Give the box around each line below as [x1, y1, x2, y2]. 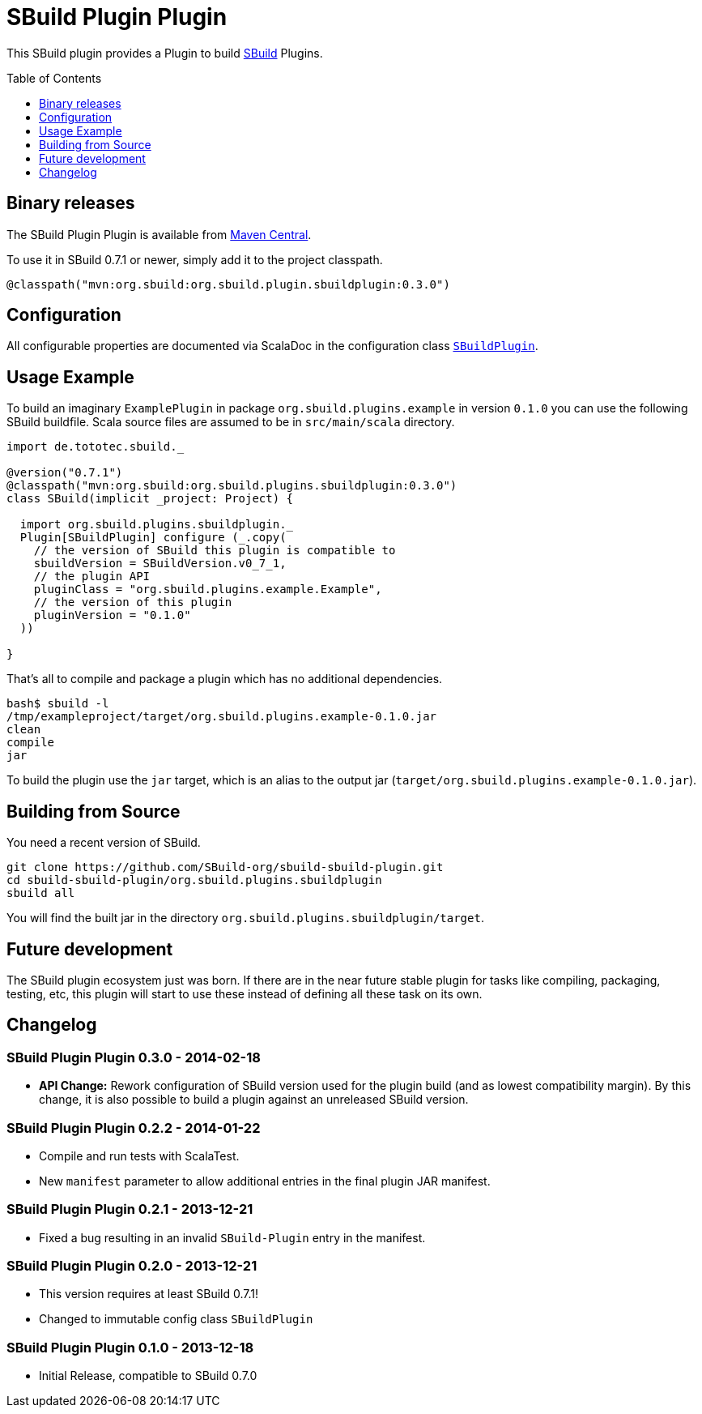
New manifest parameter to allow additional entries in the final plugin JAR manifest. [39, 1173, 491, 1188]
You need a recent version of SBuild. [6, 835, 201, 850]
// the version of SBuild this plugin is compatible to [33, 544, 396, 557]
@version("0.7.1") [6, 466, 123, 480]
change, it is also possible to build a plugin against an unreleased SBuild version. [39, 1092, 469, 1107]
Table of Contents [6, 70, 102, 85]
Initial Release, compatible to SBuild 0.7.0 [39, 1369, 257, 1383]
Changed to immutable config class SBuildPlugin [39, 1312, 313, 1326]
